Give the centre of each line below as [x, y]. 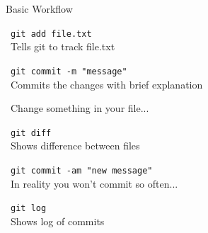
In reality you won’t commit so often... [94, 183]
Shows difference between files [75, 146]
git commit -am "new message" [82, 170]
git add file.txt [51, 34]
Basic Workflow [39, 8]
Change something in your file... [80, 108]
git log [29, 209]
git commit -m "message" [69, 71]
